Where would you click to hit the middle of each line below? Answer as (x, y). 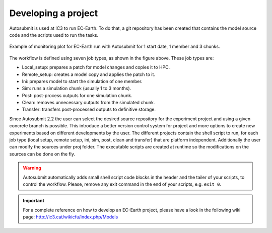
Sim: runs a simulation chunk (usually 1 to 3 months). (77, 89)
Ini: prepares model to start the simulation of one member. (82, 81)
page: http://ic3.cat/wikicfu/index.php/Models (71, 217)
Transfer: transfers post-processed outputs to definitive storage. (89, 109)
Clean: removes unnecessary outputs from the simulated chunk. (88, 103)
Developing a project (54, 13)
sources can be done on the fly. (42, 154)
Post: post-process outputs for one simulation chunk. (77, 95)
